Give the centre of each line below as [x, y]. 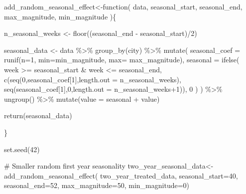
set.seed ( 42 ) [22, 149]
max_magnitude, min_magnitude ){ [60, 16]
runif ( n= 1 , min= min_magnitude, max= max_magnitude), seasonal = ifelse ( [122, 60]
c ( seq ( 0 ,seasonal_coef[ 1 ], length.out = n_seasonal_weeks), [93, 79]
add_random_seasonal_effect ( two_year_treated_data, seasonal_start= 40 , [121, 175]
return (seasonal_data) [38, 115]
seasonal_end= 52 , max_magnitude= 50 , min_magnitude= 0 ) [97, 185]
